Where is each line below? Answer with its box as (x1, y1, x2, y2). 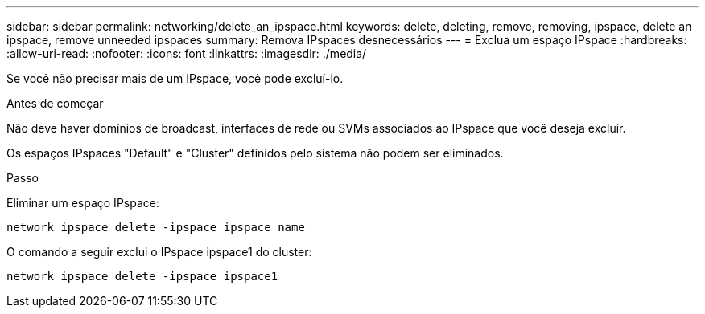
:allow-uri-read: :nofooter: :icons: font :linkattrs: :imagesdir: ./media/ (6, 47, 367, 60)
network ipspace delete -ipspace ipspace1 (6, 270, 278, 283)
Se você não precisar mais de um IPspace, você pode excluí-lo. (6, 71, 344, 85)
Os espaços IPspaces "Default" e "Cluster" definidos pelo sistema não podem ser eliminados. (6, 146, 504, 160)
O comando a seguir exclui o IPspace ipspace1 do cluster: (6, 245, 312, 259)
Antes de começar (6, 96, 104, 110)
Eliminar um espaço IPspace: (6, 196, 159, 210)
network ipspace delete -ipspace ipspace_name (6, 221, 305, 234)
